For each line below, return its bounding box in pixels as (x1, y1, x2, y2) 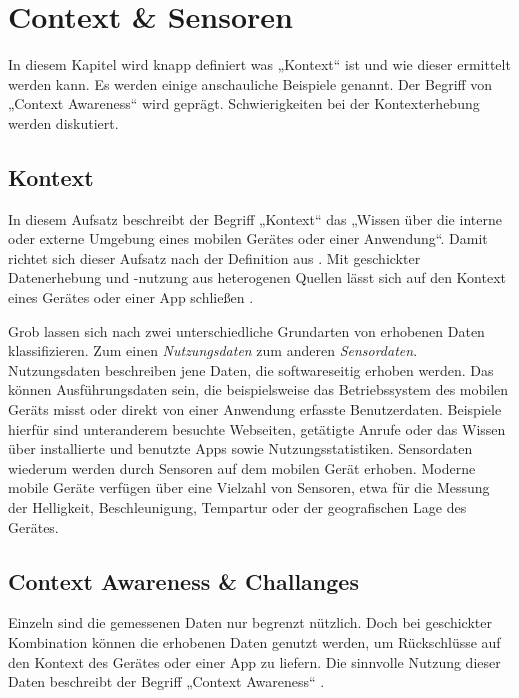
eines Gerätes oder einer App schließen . (8, 287, 254, 308)
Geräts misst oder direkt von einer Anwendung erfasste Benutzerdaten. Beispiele (8, 399, 502, 420)
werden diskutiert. (8, 112, 119, 133)
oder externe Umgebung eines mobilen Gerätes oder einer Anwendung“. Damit (8, 228, 488, 249)
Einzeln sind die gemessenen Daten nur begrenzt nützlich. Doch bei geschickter (8, 612, 492, 633)
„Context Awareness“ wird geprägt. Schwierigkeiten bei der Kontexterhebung (8, 93, 480, 114)
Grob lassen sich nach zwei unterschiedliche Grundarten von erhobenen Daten (8, 320, 485, 341)
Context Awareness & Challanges (8, 565, 359, 596)
